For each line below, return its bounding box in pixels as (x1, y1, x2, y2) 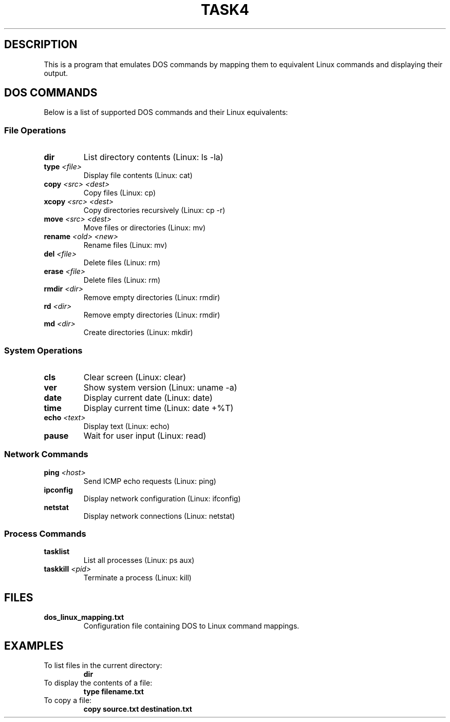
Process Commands (4, 529, 86, 539)
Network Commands (4, 449, 88, 460)
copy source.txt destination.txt (83, 705, 192, 714)
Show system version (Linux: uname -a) (83, 382, 237, 393)
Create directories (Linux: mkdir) (83, 328, 193, 337)
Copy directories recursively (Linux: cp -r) (83, 206, 226, 215)
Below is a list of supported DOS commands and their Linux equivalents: (44, 108, 288, 117)
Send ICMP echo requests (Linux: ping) (83, 476, 216, 485)
